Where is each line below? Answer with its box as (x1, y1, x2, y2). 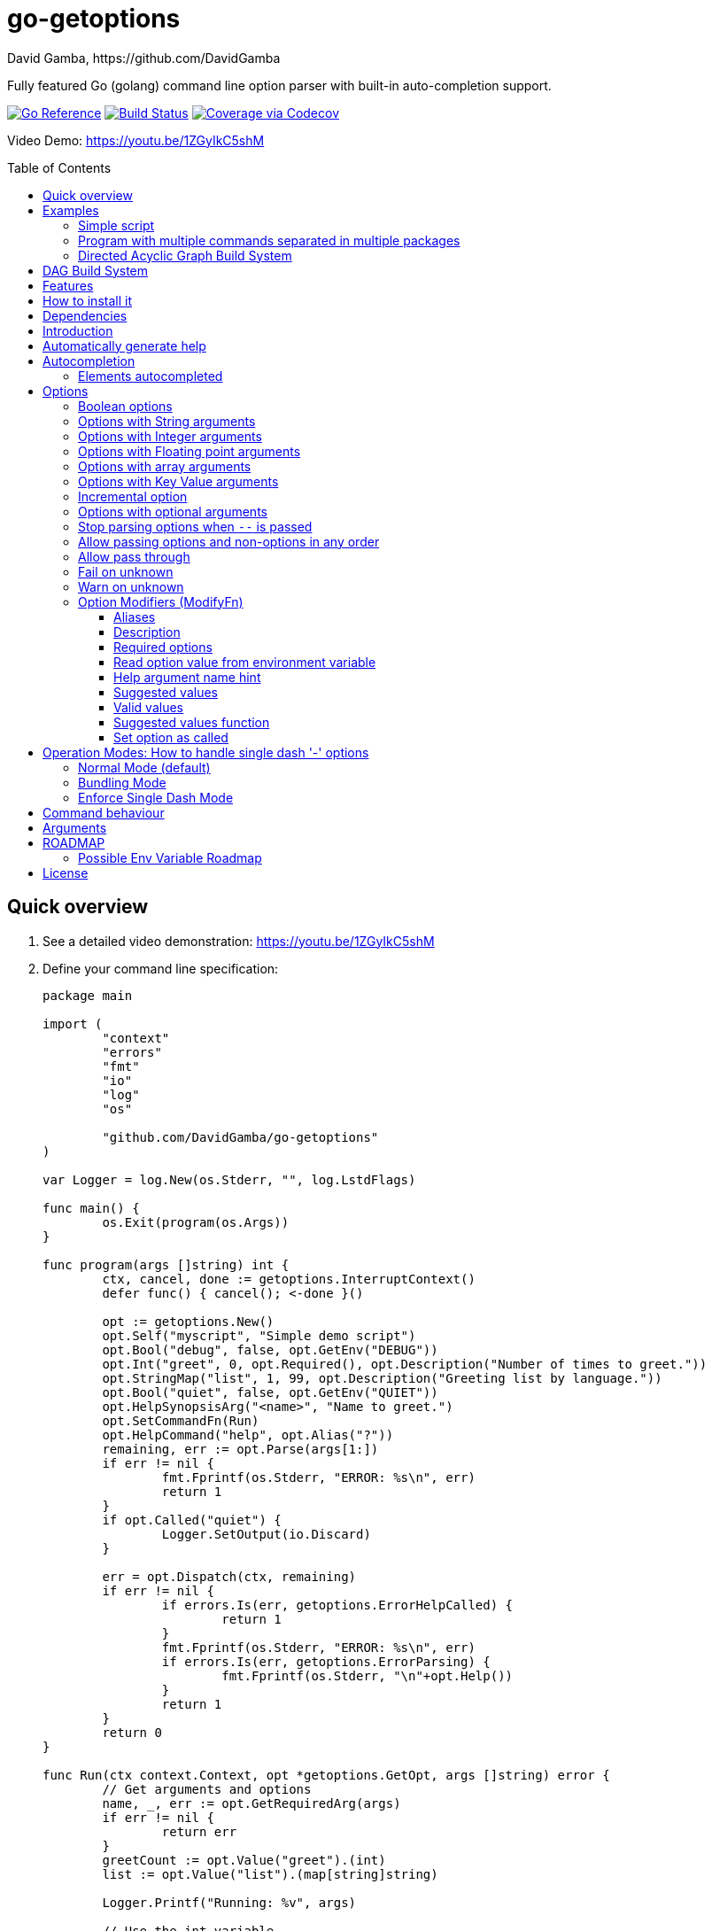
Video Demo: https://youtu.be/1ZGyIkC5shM (7, 132, 265, 148)
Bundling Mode (78, 774, 166, 790)
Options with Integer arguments (78, 428, 262, 444)
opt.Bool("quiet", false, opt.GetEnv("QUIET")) (102, 1384, 438, 1400)
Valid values (113, 699, 183, 715)
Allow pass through (78, 548, 190, 564)
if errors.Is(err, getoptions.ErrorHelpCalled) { (161, 1597, 514, 1612)
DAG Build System (43, 262, 149, 278)
